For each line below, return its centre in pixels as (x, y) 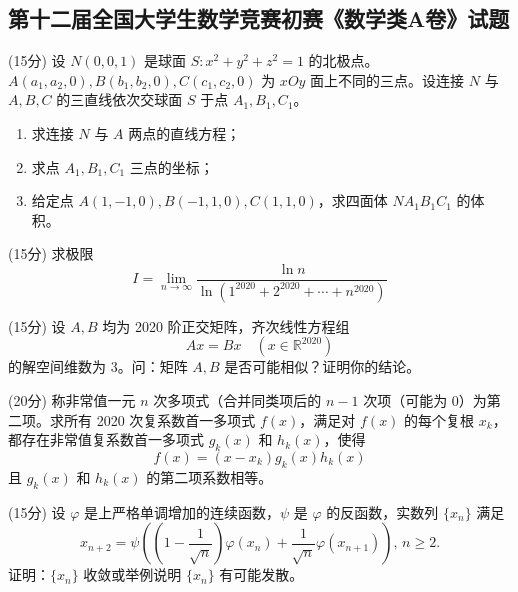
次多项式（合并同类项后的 (237, 400)
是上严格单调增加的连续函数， (182, 511)
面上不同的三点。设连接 (387, 79)
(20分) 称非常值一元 (72, 400)
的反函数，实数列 (382, 511)
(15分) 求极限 (51, 253)
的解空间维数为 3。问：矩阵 (98, 366)
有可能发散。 (261, 574)
